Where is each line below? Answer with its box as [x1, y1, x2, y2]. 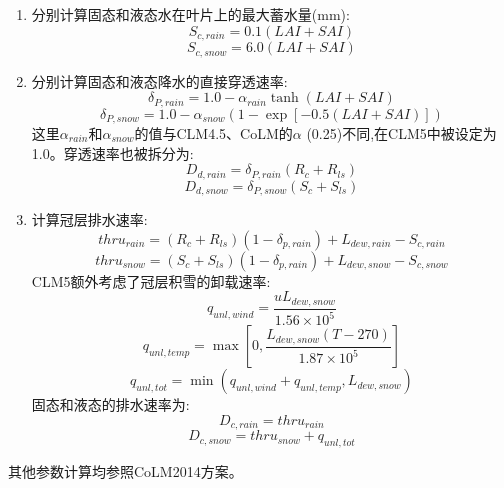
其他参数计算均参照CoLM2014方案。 [8, 460, 243, 481]
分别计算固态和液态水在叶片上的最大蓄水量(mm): [31, 4, 350, 24]
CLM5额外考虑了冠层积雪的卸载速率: [31, 270, 271, 291]
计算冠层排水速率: [31, 209, 148, 230]
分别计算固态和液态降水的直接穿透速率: [31, 70, 288, 91]
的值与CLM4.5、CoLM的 [134, 123, 293, 143]
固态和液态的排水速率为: [31, 394, 190, 415]
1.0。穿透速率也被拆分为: [31, 142, 194, 163]
